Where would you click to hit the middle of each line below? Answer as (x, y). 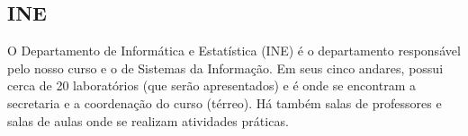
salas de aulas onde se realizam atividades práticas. (148, 120)
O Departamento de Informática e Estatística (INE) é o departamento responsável (234, 51)
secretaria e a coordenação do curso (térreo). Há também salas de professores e (225, 102)
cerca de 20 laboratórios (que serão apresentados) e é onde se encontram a (211, 85)
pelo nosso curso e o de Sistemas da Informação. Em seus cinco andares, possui (225, 68)
